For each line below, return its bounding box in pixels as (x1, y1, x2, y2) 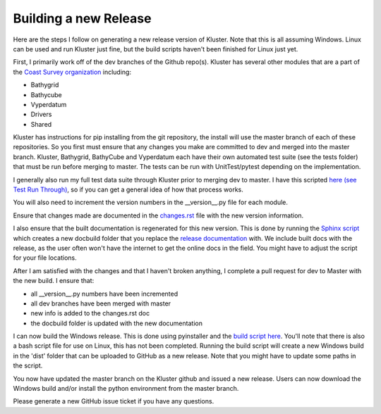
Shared (30, 120, 52, 128)
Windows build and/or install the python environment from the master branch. (13, 384, 239, 393)
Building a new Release (13, 11, 152, 26)
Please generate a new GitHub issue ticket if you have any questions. (13, 397, 214, 406)
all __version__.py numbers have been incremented (30, 289, 179, 298)
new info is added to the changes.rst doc (30, 309, 150, 318)
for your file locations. (13, 253, 77, 262)
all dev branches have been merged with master (30, 299, 171, 308)
